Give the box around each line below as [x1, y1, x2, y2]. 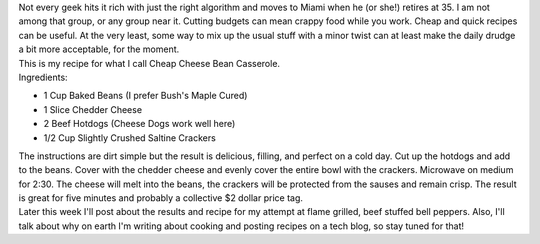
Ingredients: [18, 71, 69, 83]
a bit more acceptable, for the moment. [18, 43, 180, 55]
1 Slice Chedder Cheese [43, 103, 143, 115]
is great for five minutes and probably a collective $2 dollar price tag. [18, 192, 304, 204]
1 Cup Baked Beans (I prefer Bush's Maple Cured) [43, 90, 248, 102]
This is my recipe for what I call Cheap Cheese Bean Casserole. [18, 57, 280, 69]
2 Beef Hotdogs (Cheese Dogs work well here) [43, 118, 236, 130]
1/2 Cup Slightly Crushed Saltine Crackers [43, 131, 217, 144]
